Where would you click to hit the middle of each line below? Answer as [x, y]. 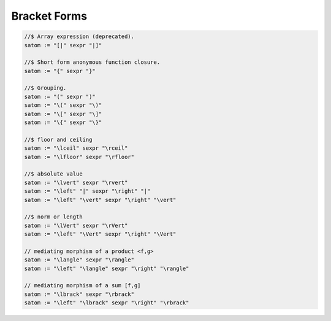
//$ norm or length [53, 217]
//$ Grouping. [45, 88]
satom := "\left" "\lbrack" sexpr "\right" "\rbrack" [107, 303]
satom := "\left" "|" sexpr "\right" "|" [87, 191]
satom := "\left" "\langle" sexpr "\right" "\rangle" [107, 268]
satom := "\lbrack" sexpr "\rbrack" [79, 294]
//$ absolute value [53, 174]
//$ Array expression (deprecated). [79, 37]
